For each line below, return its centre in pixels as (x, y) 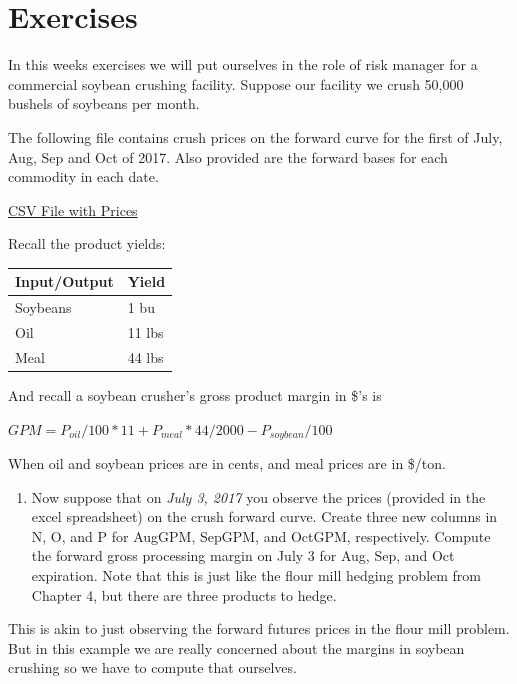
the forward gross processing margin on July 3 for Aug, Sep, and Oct (243, 555)
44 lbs (145, 356)
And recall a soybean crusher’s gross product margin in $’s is (195, 395)
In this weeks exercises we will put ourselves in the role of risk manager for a (243, 64)
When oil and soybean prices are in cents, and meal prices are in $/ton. (227, 463)
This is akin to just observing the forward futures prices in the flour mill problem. (259, 628)
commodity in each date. (83, 176)
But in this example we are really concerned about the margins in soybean (236, 647)
